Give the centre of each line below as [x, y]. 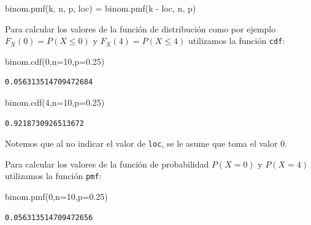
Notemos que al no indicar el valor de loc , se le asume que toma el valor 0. [146, 143]
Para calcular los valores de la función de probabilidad [107, 164]
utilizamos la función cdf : [236, 41]
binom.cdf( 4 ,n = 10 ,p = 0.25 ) [55, 102]
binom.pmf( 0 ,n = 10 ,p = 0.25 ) [56, 197]
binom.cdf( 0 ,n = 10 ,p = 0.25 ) [55, 61]
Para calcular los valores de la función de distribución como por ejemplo [140, 28]
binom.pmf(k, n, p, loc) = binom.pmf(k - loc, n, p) [101, 8]
